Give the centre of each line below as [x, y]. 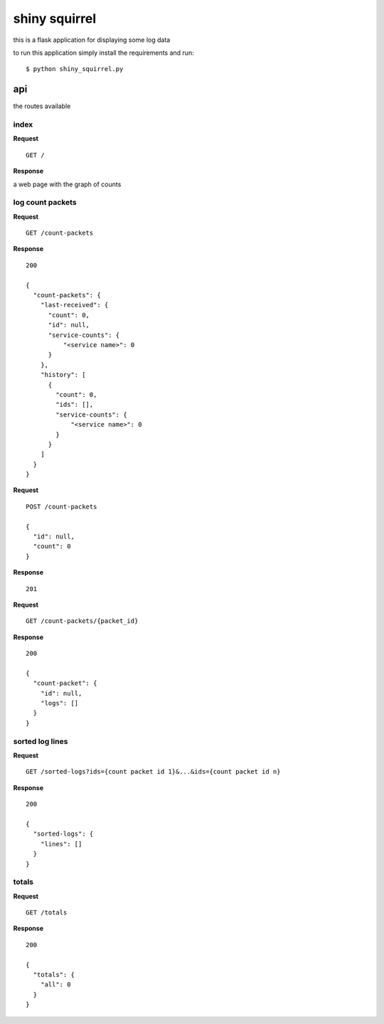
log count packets [45, 203]
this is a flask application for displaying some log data [92, 40]
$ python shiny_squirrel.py [75, 69]
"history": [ [63, 375]
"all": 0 [55, 985]
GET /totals [47, 913]
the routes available [42, 106]
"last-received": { [74, 305]
